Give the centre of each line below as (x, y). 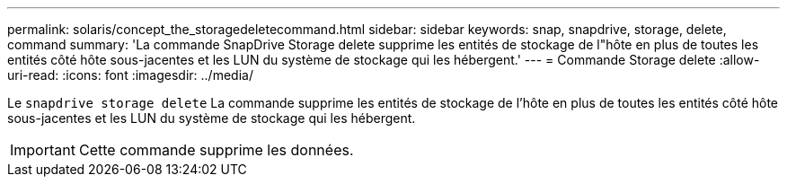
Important (43, 150)
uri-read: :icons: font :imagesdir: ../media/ (130, 75)
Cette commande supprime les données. (216, 150)
